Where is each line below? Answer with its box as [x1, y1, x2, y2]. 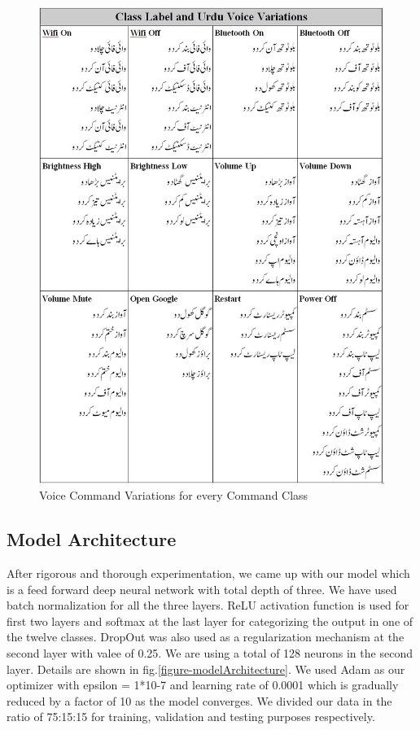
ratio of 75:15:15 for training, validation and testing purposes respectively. [7, 708, 375, 725]
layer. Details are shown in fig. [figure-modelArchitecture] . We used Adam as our [7, 660, 405, 677]
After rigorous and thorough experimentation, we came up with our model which [7, 565, 410, 582]
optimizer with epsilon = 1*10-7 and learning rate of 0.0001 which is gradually [7, 676, 399, 693]
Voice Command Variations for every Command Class [39, 487, 308, 504]
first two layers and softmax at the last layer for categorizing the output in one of [7, 612, 413, 629]
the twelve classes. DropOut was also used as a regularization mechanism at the [7, 628, 405, 645]
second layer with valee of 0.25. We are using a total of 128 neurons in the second [7, 645, 413, 662]
